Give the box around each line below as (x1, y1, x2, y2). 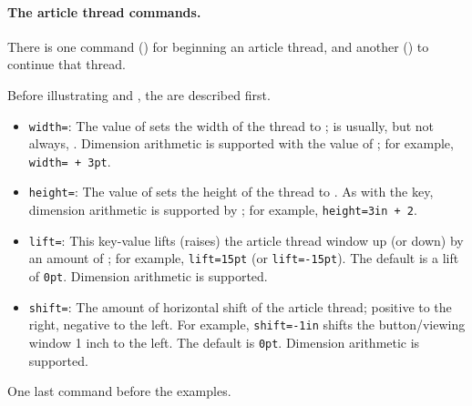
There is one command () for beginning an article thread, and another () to (7, 36, 429, 56)
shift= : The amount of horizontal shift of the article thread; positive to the (28, 297, 452, 316)
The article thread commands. (7, 2, 201, 21)
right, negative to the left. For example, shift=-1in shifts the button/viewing (28, 315, 466, 334)
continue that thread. (7, 55, 126, 74)
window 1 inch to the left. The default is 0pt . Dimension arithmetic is (28, 333, 420, 352)
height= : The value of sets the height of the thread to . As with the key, (28, 182, 434, 201)
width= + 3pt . (28, 151, 111, 170)
